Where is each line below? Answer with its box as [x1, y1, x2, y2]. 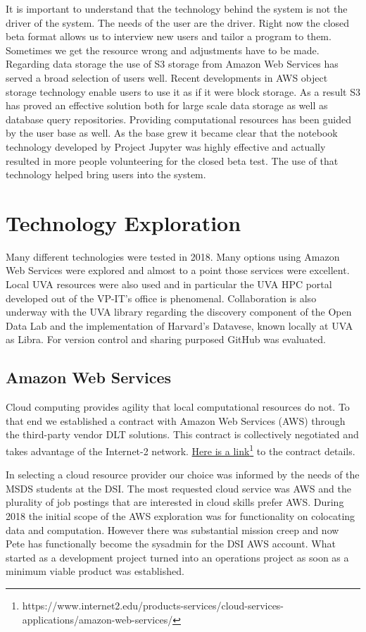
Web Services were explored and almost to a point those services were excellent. [6, 263, 350, 278]
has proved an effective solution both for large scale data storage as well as [6, 98, 328, 113]
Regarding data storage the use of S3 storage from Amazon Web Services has [6, 56, 339, 71]
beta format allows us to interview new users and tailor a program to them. [6, 29, 332, 44]
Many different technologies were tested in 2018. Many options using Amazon [6, 249, 340, 264]
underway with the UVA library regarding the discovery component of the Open [6, 304, 352, 319]
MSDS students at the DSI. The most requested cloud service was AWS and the [6, 481, 351, 495]
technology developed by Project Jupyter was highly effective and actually [6, 139, 326, 154]
